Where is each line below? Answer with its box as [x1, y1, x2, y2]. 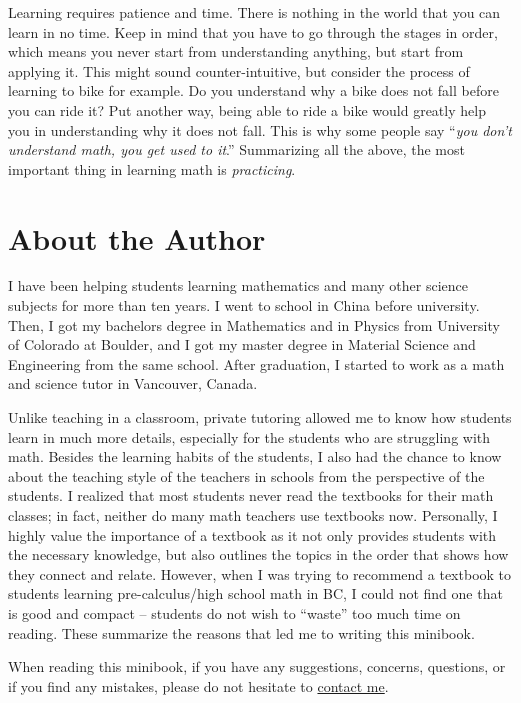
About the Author [8, 217, 266, 258]
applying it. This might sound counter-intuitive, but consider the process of [8, 60, 470, 81]
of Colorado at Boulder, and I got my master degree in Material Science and [8, 334, 476, 355]
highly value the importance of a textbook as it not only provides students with [8, 524, 497, 545]
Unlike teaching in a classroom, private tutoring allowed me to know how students [8, 407, 512, 428]
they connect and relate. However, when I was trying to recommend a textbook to [8, 563, 512, 584]
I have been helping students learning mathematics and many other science [8, 275, 469, 296]
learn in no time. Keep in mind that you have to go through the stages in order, [8, 21, 498, 42]
